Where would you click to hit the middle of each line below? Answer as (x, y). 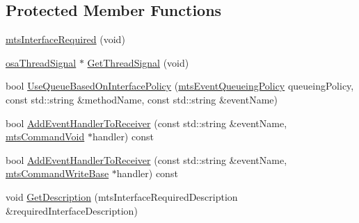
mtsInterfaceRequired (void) (65, 39)
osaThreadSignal (41, 62)
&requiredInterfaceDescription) (72, 210)
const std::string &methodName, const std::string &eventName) (142, 99)
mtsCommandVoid (45, 137)
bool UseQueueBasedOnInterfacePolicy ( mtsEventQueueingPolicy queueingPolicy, (180, 86)
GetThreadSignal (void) (138, 62)
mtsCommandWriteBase (57, 173)
